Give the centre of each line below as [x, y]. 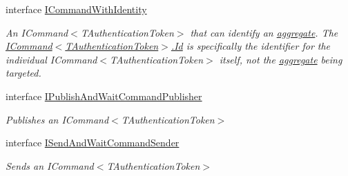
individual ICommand [51, 59]
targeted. [23, 73]
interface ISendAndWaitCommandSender [93, 143]
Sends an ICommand [50, 165]
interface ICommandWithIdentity [76, 9]
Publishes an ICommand [57, 119]
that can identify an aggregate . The [264, 32]
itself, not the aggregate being [281, 59]
